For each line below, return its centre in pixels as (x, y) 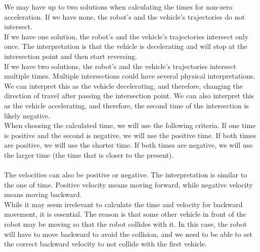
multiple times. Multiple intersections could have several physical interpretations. (130, 76)
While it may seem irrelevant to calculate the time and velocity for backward (123, 204)
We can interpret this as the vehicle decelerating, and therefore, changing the (124, 85)
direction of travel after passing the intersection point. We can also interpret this (129, 96)
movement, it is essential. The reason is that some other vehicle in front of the (125, 214)
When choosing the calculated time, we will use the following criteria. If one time (130, 125)
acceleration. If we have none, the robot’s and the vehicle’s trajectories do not (124, 16)
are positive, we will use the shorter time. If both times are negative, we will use (128, 145)
